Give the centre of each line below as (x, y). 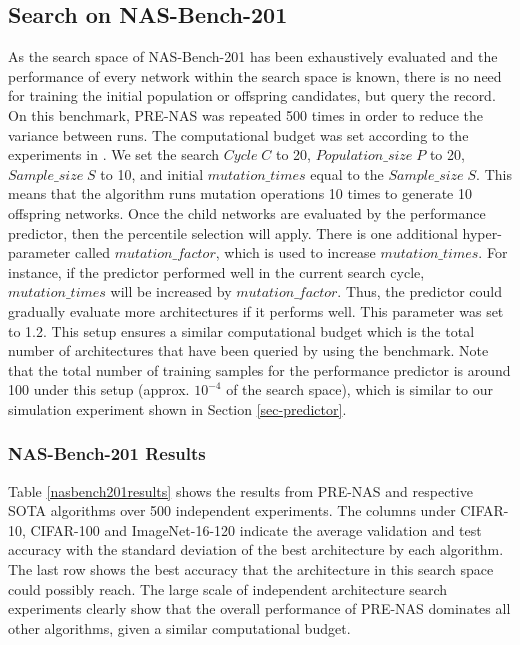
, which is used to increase (295, 252)
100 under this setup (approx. (99, 389)
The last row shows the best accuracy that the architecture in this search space (251, 569)
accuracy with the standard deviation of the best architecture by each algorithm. (256, 549)
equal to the (347, 173)
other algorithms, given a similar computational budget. (179, 627)
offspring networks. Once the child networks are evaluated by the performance (247, 212)
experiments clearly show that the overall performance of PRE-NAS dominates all (259, 608)
